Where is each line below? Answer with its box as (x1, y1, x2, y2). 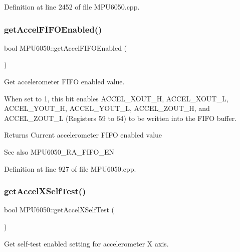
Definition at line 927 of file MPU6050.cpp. (4, 163, 136, 174)
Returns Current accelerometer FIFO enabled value (4, 130, 162, 140)
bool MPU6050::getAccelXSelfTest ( (4, 204, 114, 215)
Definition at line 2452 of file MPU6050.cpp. (4, 2, 140, 12)
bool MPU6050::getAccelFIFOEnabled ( (4, 42, 127, 53)
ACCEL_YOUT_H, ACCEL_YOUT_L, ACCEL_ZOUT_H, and (4, 103, 210, 113)
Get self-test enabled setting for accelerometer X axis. (4, 238, 169, 248)
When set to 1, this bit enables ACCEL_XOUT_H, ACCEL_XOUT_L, (4, 93, 228, 103)
